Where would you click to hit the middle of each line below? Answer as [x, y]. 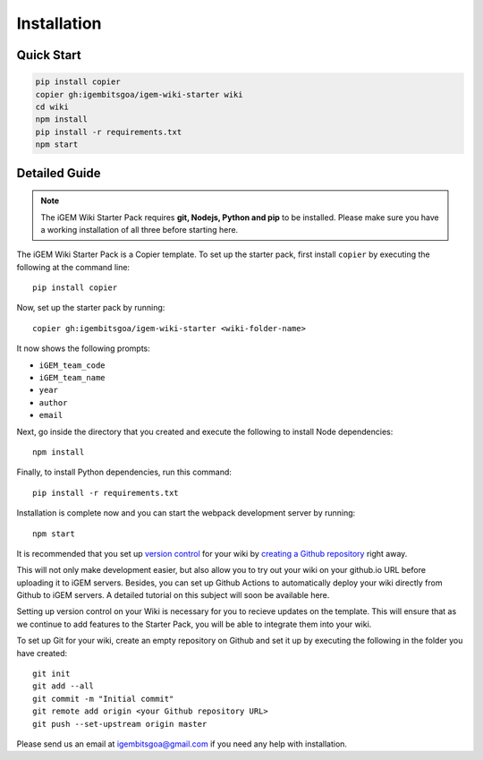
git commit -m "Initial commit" [103, 699]
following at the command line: [73, 267]
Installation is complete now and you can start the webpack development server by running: [186, 513]
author [53, 402]
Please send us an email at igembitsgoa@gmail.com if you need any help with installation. [182, 744]
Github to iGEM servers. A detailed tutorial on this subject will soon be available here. [173, 595]
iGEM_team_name [72, 378]
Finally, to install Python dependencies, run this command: [124, 472]
